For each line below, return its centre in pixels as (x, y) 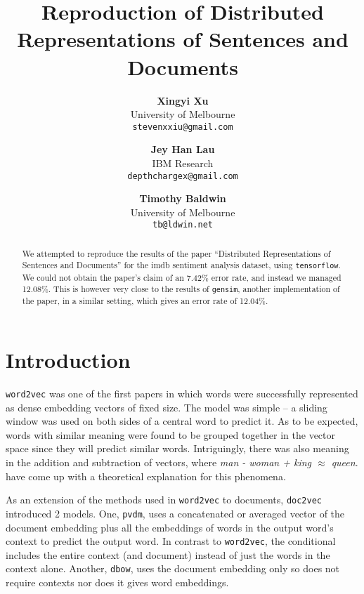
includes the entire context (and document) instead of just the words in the (168, 554)
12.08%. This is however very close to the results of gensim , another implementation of (181, 289)
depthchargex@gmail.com (183, 176)
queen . (345, 462)
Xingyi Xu (183, 100)
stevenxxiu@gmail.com (183, 127)
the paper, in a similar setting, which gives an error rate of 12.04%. (145, 301)
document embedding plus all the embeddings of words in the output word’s (170, 527)
